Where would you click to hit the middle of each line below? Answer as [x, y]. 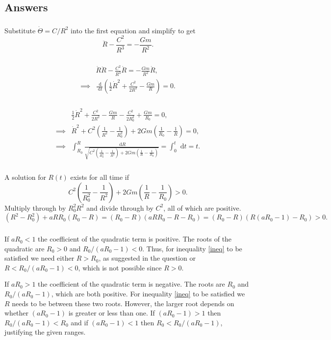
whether [17, 313]
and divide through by [120, 207]
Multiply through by [35, 207]
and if [79, 322]
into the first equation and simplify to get [133, 30]
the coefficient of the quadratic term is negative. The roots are [131, 284]
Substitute [20, 30]
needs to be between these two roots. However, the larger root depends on [123, 303]
